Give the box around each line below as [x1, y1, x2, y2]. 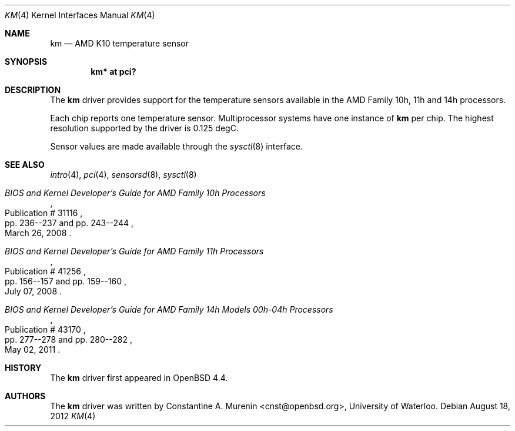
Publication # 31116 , [5, 208, 83, 218]
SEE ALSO [5, 160, 45, 170]
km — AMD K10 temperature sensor [50, 38, 189, 48]
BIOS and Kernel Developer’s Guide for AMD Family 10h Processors [5, 188, 266, 198]
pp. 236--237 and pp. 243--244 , [5, 218, 133, 228]
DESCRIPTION [5, 85, 61, 95]
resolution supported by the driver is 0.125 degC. [50, 123, 239, 133]
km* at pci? [91, 67, 136, 77]
